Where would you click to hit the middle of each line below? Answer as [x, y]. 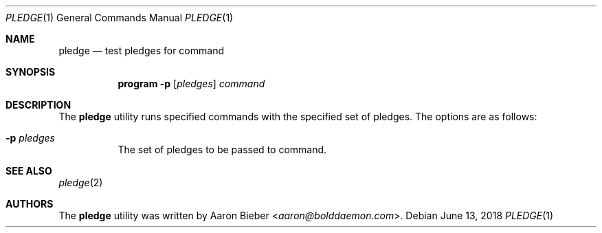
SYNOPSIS [31, 72]
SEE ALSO [29, 171]
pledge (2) [81, 182]
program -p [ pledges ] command [191, 84]
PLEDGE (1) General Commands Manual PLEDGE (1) [120, 18]
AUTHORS [30, 204]
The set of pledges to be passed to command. [222, 149]
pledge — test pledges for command [141, 51]
